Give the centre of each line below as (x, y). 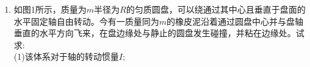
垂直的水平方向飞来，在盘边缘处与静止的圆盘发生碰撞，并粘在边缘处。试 (159, 33)
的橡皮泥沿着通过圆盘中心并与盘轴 (235, 21)
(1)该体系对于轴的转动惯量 (66, 56)
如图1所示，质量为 (50, 9)
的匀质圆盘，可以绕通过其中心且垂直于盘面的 (216, 9)
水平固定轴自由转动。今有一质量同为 (86, 21)
